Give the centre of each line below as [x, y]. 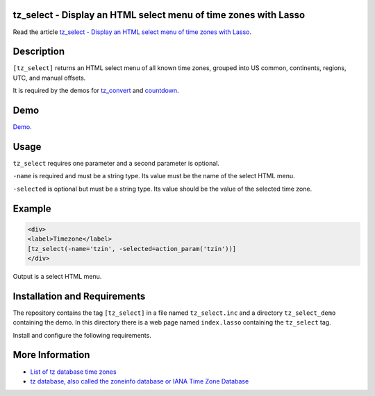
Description [39, 52]
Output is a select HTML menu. [57, 276]
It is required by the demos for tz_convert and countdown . [96, 91]
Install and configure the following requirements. [82, 335]
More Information [51, 355]
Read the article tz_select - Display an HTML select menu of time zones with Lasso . [132, 32]
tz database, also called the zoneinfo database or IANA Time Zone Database [140, 381]
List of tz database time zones [74, 372]
